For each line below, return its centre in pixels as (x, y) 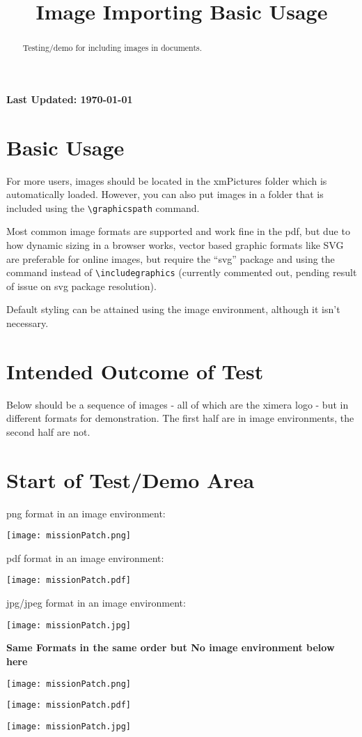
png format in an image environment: (86, 513)
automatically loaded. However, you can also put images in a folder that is (165, 194)
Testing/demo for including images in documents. (112, 48)
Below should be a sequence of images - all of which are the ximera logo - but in (178, 404)
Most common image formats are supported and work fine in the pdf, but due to (178, 231)
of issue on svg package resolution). (81, 286)
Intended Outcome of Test (135, 371)
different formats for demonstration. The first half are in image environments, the (180, 418)
